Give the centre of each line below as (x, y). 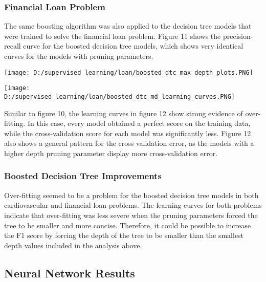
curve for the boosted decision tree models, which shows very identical (133, 46)
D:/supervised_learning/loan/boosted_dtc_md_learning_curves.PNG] (120, 96)
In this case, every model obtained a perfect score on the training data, (139, 123)
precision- (238, 36)
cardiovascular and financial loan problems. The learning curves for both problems (133, 205)
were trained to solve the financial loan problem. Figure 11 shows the (113, 36)
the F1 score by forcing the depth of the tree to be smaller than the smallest (124, 235)
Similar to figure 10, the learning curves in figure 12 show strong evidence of (124, 113)
